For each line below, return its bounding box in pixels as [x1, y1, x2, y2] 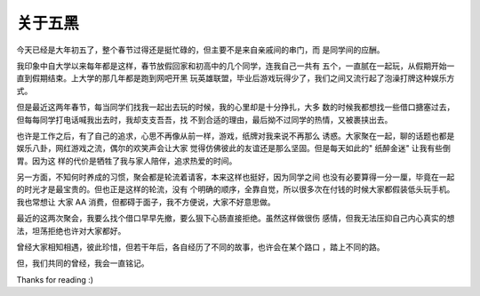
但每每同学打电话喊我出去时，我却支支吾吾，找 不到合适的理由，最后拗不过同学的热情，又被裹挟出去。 [16, 114, 393, 124]
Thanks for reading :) [16, 274, 93, 284]
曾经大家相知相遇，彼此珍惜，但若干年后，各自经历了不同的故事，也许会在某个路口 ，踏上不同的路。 [16, 242, 385, 252]
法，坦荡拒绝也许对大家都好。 [16, 225, 126, 236]
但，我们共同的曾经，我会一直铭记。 [16, 258, 149, 268]
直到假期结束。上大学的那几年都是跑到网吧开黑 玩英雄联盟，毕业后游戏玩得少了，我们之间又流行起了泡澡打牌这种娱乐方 [16, 73, 455, 84]
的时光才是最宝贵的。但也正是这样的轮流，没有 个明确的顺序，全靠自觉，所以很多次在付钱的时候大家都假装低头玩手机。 [16, 184, 455, 195]
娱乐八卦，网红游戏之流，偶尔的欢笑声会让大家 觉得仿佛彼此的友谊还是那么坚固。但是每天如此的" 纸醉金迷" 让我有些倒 [16, 143, 451, 154]
